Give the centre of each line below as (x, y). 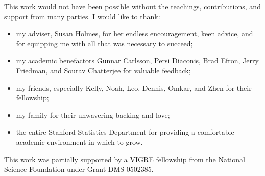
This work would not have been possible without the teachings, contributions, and (132, 6)
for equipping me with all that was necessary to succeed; (104, 43)
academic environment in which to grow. (79, 142)
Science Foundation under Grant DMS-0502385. (79, 169)
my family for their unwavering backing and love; (93, 115)
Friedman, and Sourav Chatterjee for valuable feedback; (103, 70)
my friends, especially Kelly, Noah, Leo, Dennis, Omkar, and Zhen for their (134, 87)
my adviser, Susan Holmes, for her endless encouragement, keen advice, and (135, 33)
